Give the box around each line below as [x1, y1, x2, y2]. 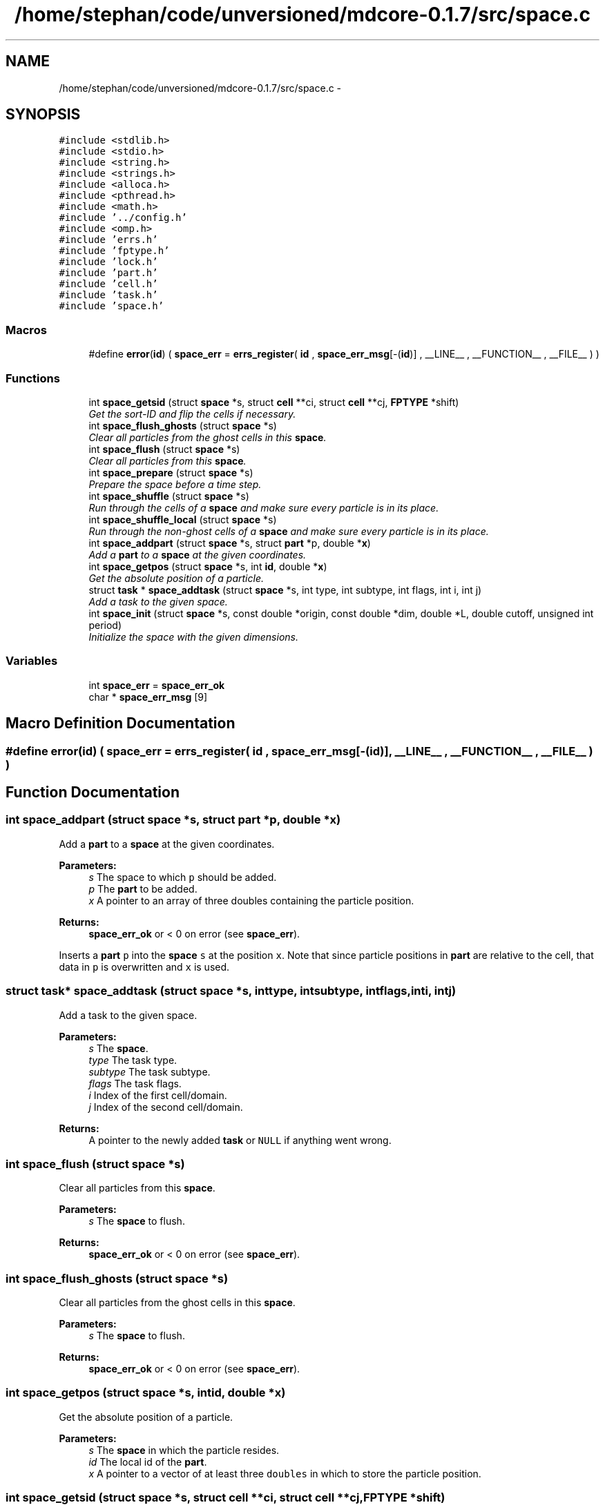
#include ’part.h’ [59, 267, 158, 279]
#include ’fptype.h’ [59, 245, 170, 257]
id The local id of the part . [88, 1455, 207, 1468]
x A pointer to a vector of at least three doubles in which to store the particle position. [88, 1467, 481, 1479]
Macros [6, 322, 47, 337]
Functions [6, 371, 60, 385]
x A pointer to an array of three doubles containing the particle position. [88, 894, 414, 906]
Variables [6, 654, 58, 668]
